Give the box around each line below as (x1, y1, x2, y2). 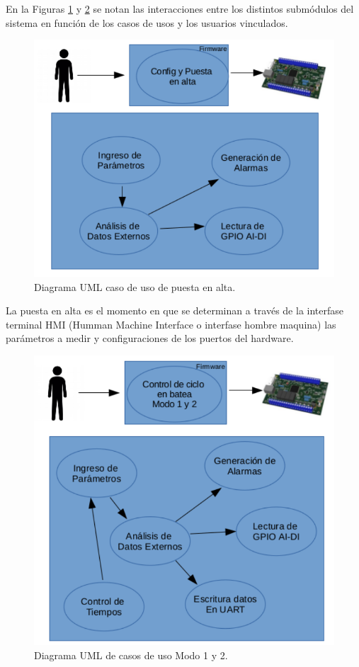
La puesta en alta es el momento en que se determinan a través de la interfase (6, 303, 343, 318)
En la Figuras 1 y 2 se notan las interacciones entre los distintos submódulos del (6, 1, 354, 16)
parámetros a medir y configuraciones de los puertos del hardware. (6, 331, 294, 346)
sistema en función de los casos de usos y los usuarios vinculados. (6, 15, 288, 30)
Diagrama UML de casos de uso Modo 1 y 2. (34, 647, 228, 662)
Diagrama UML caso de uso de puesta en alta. (34, 279, 236, 294)
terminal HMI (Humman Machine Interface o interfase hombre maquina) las (6, 317, 336, 331)
